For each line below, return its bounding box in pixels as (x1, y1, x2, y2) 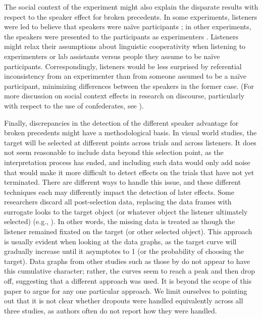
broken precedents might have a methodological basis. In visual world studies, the (4, 127, 257, 138)
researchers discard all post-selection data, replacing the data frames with (4, 196, 232, 207)
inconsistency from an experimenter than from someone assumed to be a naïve (4, 71, 247, 81)
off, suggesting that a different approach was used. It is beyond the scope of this (4, 276, 252, 286)
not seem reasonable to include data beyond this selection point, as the (4, 147, 224, 157)
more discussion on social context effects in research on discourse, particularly (4, 90, 245, 101)
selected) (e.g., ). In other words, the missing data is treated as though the (4, 216, 235, 227)
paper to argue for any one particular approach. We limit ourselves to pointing (4, 285, 247, 296)
